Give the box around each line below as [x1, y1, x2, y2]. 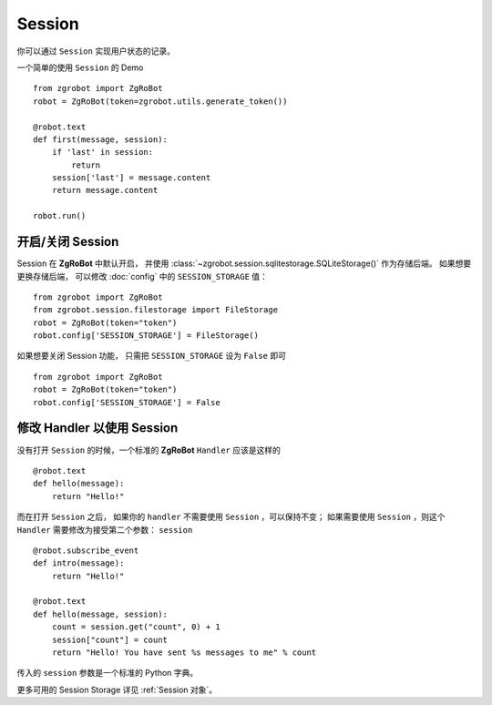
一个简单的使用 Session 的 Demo [16, 62, 144, 73]
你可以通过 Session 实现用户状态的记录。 [16, 46, 175, 56]
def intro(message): [33, 558, 125, 568]
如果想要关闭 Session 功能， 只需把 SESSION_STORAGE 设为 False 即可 [16, 351, 287, 362]
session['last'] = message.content [51, 173, 211, 183]
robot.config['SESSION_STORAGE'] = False [33, 397, 220, 407]
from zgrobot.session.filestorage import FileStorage [33, 305, 278, 315]
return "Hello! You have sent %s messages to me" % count [51, 648, 317, 658]
